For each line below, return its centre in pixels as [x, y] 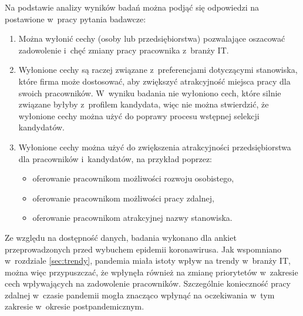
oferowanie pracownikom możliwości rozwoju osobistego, [133, 178]
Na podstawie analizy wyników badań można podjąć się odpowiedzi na [132, 7]
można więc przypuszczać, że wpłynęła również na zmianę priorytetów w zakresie [151, 272]
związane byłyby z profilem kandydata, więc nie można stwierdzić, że [144, 104]
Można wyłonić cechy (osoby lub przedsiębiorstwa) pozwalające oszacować [152, 38]
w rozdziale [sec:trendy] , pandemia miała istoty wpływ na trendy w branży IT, [148, 260]
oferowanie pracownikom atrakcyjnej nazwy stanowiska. [132, 218]
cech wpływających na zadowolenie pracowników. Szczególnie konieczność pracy [148, 283]
